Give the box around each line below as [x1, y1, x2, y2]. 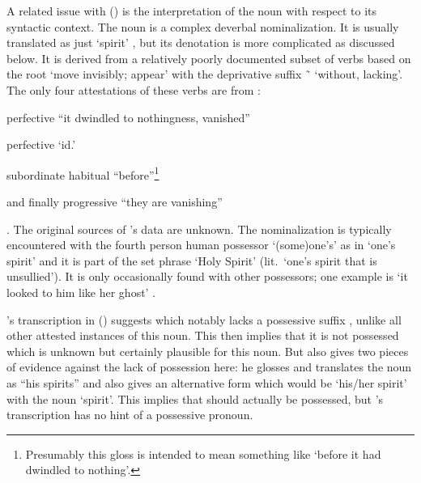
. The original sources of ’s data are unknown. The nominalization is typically [6, 220, 392, 237]
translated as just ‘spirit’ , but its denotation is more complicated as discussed [6, 34, 395, 51]
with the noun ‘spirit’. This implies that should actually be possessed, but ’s [6, 390, 384, 407]
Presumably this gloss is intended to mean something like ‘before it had [25, 445, 381, 462]
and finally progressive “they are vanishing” [6, 193, 223, 210]
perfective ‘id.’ [6, 136, 76, 153]
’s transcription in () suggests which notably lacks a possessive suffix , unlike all [6, 311, 402, 328]
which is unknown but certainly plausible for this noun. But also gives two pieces [6, 342, 409, 359]
